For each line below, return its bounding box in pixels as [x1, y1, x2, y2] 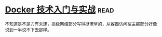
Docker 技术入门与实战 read [5, 4, 114, 15]
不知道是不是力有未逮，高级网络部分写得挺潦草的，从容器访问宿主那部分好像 [5, 21, 157, 27]
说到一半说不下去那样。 [5, 27, 52, 32]
